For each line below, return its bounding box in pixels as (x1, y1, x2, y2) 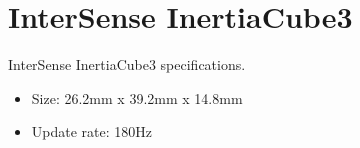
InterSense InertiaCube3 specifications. (8, 54, 246, 75)
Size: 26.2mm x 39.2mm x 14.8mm (31, 87, 243, 108)
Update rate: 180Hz (31, 121, 153, 142)
